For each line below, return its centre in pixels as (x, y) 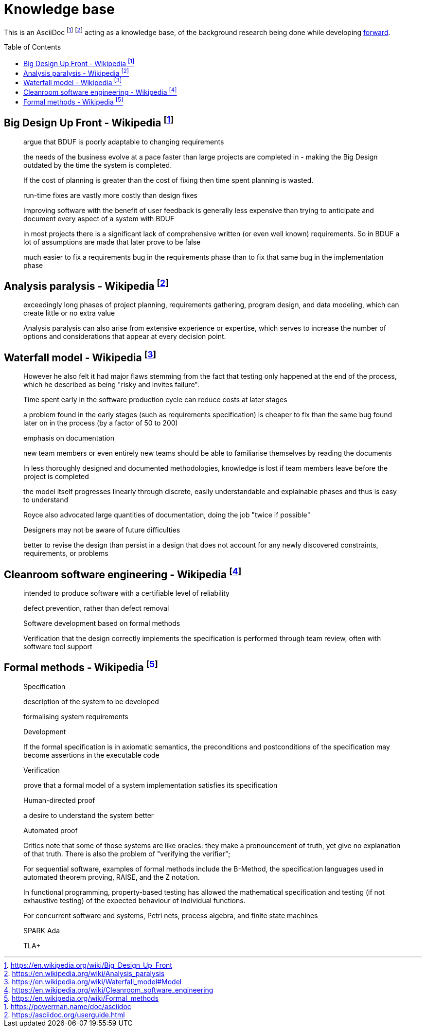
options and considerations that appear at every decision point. (125, 337)
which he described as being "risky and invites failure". (111, 385)
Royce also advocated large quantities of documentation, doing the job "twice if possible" (167, 515)
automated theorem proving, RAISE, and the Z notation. (112, 877)
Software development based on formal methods (102, 623)
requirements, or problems (66, 553)
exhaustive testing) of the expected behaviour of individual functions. (134, 900)
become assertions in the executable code (91, 755)
